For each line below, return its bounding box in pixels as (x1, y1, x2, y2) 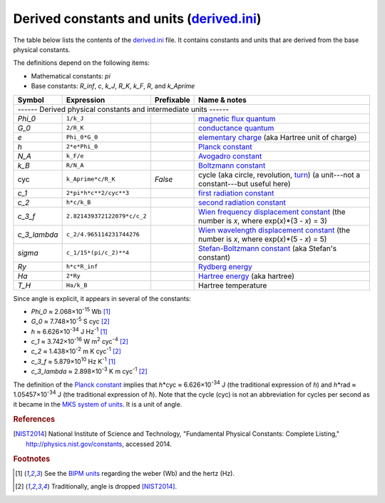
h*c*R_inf (66, 263, 98, 270)
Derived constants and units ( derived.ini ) (13, 11, 262, 26)
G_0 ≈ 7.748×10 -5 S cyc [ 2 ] (31, 316, 110, 326)
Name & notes (198, 95, 247, 105)
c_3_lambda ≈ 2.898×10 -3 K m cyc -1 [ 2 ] (31, 366, 148, 376)
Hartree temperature (198, 280, 267, 290)
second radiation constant (198, 197, 287, 207)
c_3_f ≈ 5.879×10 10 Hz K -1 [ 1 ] (31, 356, 116, 365)
